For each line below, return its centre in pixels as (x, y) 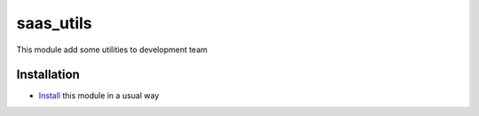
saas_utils (54, 23)
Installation (48, 75)
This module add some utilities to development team (112, 50)
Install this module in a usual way (99, 96)
